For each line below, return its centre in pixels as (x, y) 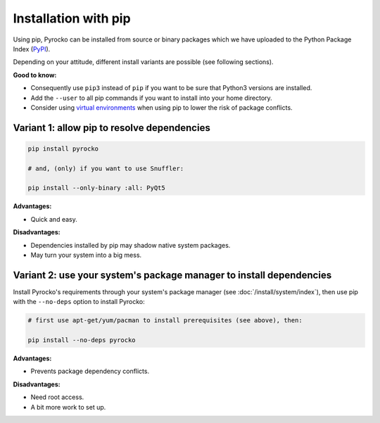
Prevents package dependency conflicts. (90, 371)
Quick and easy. (54, 219)
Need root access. (57, 397)
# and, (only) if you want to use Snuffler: (106, 168)
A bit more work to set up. (68, 407)
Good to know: (35, 75)
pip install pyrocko (63, 149)
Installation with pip (72, 18)
